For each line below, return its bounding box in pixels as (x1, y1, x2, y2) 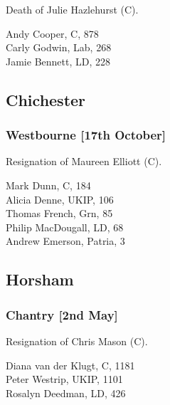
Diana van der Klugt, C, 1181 (6, 357, 135, 372)
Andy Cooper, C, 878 (6, 26, 99, 41)
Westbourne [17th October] (6, 126, 166, 144)
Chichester (6, 88, 86, 110)
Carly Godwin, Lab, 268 (6, 40, 112, 55)
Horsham (6, 268, 74, 290)
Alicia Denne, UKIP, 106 (6, 191, 114, 206)
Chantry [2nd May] (6, 305, 118, 323)
